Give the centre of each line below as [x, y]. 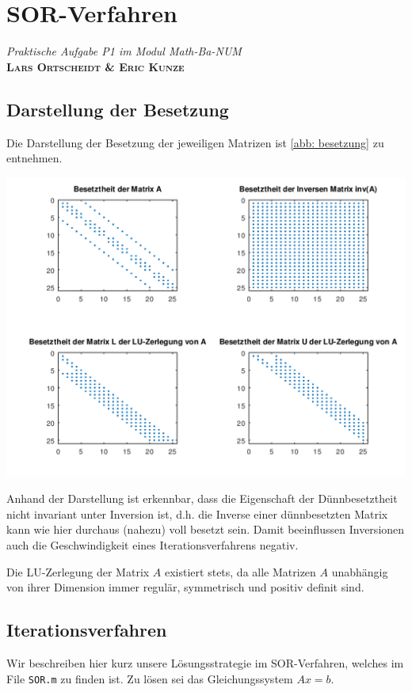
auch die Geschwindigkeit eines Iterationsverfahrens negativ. [153, 545]
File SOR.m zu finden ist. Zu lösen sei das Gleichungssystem [150, 678]
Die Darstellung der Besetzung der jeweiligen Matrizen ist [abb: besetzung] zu [195, 142]
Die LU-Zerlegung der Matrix [78, 571]
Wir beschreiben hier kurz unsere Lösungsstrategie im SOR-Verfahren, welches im [205, 663]
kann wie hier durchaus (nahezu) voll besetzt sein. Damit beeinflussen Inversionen [206, 529]
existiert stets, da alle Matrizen [240, 571]
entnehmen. [34, 158]
